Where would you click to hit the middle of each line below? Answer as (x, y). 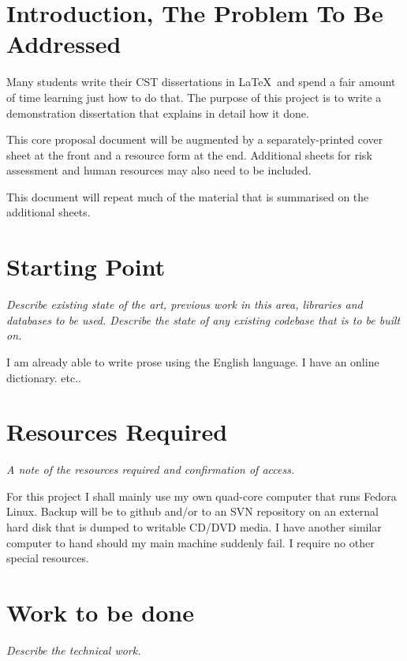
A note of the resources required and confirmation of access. (151, 469)
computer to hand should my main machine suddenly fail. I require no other (190, 542)
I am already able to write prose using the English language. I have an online (193, 361)
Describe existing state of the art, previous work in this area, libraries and (185, 304)
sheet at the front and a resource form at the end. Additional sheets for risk (189, 154)
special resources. (48, 558)
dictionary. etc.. (44, 377)
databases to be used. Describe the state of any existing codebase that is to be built (203, 319)
